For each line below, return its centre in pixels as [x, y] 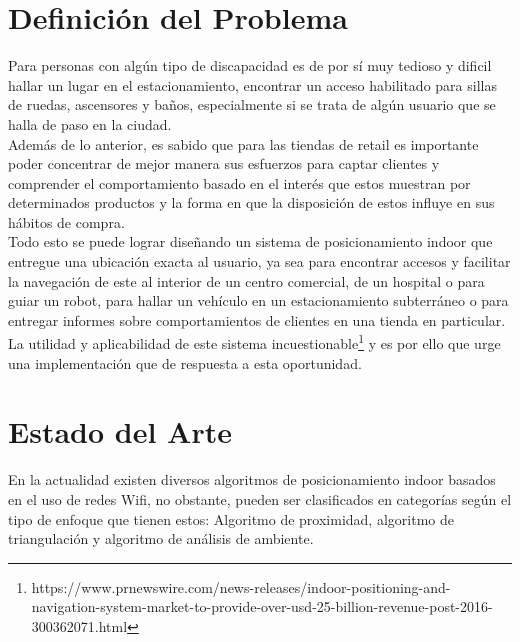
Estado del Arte [120, 431]
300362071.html [79, 625]
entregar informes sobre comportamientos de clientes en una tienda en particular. [257, 319]
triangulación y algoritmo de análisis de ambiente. [161, 538]
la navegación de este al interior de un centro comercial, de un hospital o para [246, 280]
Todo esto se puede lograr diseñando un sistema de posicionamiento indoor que [250, 241]
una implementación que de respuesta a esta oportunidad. [185, 362]
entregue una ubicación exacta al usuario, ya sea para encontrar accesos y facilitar [259, 261]
